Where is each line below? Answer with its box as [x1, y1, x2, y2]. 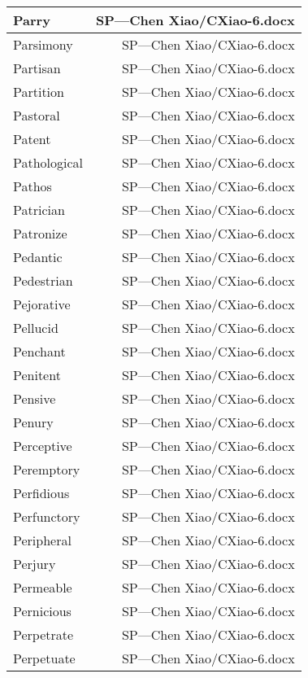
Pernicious [13, 601, 72, 620]
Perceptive [13, 436, 72, 455]
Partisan [13, 59, 61, 77]
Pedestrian [13, 271, 73, 290]
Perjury [13, 554, 56, 573]
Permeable [13, 578, 72, 597]
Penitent [13, 365, 61, 384]
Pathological [13, 153, 84, 172]
